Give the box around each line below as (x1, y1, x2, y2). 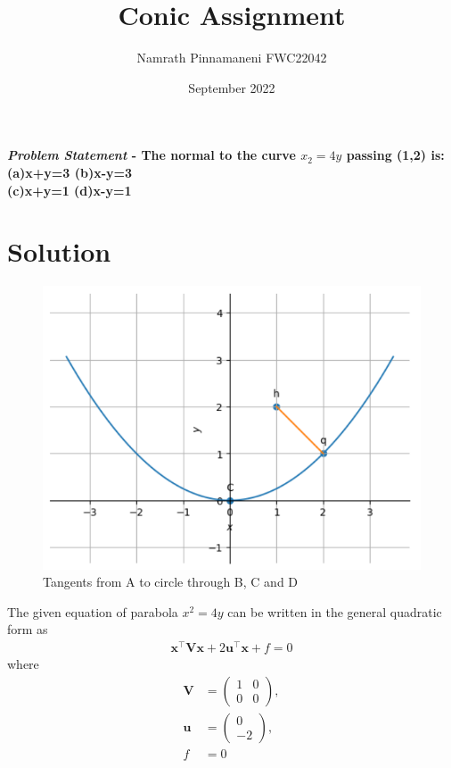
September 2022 (188, 78, 275, 96)
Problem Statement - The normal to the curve (7, 146, 296, 164)
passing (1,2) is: (346, 146, 445, 164)
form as (7, 620, 48, 639)
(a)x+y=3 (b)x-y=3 (7, 163, 133, 181)
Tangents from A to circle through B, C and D (43, 572, 299, 591)
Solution (7, 233, 111, 270)
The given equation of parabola (7, 602, 178, 621)
